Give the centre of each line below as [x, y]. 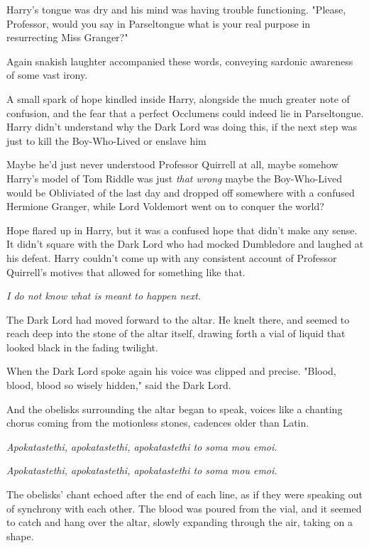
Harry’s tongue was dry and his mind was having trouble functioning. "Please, [176, 9]
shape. [20, 536]
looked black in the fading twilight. [82, 347]
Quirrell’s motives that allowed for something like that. [126, 272]
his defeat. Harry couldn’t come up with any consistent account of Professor [172, 257]
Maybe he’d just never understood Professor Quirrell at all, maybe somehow [172, 164]
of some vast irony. [47, 75]
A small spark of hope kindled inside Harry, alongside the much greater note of [178, 98]
